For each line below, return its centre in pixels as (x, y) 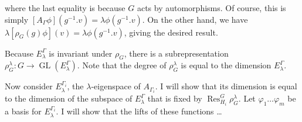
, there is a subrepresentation (176, 53)
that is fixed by (175, 98)
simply (17, 19)
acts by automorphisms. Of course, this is (211, 8)
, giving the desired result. (171, 32)
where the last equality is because (65, 8)
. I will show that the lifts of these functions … (139, 111)
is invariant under (81, 53)
